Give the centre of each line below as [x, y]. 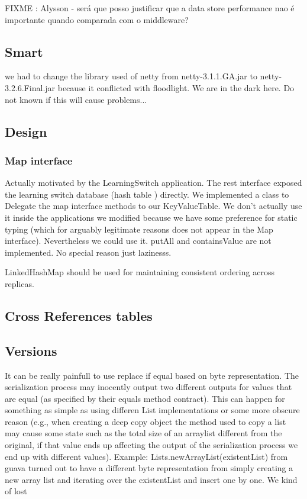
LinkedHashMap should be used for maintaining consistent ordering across [140, 272]
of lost [16, 491]
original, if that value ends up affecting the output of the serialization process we [151, 445]
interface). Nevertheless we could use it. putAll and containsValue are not [138, 241]
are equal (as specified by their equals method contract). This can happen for [145, 398]
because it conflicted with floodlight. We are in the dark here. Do [176, 87]
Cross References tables [79, 315]
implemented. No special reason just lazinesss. [88, 252]
